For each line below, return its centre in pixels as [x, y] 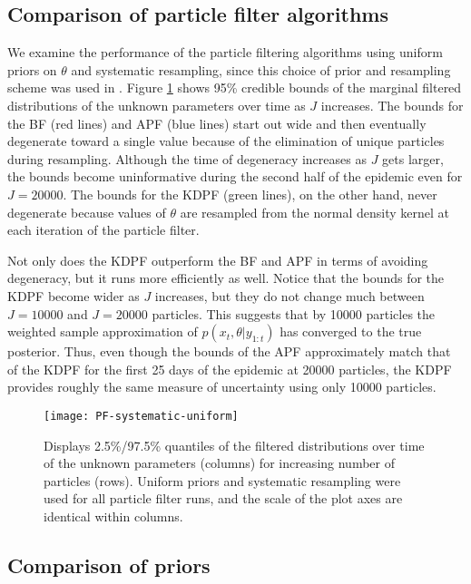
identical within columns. [113, 516]
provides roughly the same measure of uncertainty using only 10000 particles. [222, 387]
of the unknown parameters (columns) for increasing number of [220, 463]
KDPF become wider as [74, 295]
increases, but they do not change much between [289, 295]
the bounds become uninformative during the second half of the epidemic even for [235, 176]
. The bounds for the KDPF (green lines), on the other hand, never [250, 194]
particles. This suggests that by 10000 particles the [294, 313]
